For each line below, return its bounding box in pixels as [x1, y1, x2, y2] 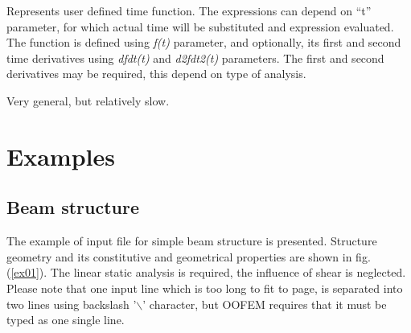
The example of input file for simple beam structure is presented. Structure [6, 232, 377, 249]
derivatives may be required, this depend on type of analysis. [6, 65, 306, 82]
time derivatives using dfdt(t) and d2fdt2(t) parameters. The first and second [6, 49, 384, 66]
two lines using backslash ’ [6, 295, 137, 312]
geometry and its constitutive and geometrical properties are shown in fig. [6, 248, 371, 265]
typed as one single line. [6, 311, 125, 328]
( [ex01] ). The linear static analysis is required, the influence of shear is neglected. [6, 264, 406, 281]
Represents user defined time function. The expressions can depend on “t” [6, 2, 372, 18]
